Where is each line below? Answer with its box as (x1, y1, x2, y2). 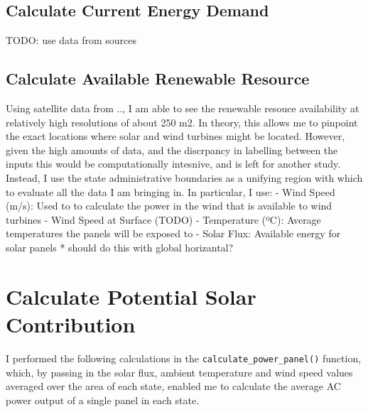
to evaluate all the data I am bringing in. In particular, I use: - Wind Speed (6, 184, 335, 199)
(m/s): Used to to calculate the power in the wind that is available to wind (6, 198, 332, 213)
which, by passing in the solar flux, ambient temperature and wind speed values (6, 364, 353, 379)
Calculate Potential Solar (6, 281, 256, 310)
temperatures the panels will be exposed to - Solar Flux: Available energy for (6, 226, 341, 241)
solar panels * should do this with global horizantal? (6, 239, 234, 254)
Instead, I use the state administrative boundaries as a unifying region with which (6, 170, 363, 185)
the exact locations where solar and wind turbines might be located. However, (6, 129, 345, 143)
